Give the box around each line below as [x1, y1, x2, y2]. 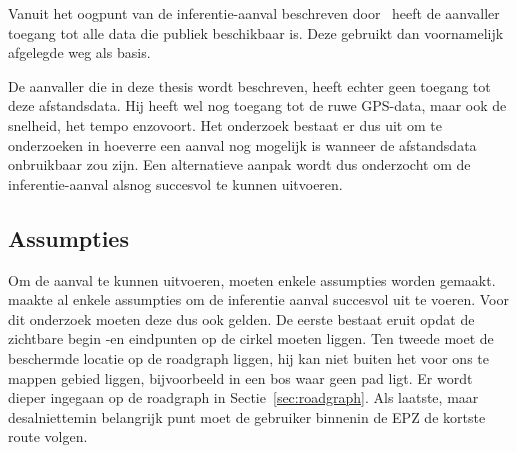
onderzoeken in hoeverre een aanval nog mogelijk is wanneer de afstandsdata [8, 134, 477, 155]
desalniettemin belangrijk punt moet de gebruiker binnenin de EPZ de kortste [8, 406, 486, 427]
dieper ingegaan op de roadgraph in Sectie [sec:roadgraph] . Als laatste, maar [8, 387, 479, 408]
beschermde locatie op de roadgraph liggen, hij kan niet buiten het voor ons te [8, 347, 489, 368]
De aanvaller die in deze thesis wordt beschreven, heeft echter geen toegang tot [8, 75, 491, 96]
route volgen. [8, 426, 88, 447]
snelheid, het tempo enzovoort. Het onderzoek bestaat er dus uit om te [8, 114, 442, 135]
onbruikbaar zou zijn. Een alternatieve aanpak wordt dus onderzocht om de [8, 154, 471, 175]
